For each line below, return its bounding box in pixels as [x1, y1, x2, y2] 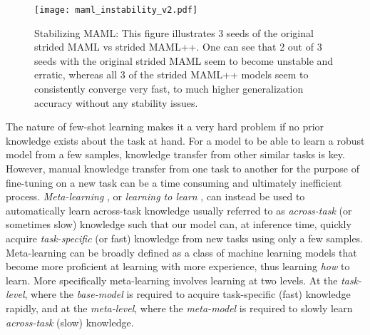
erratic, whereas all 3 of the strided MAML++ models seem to [34, 67, 309, 82]
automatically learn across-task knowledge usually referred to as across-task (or [6, 202, 352, 217]
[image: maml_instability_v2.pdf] [34, 5, 198, 15]
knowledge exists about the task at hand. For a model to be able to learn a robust [6, 133, 365, 148]
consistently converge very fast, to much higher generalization [34, 81, 304, 96]
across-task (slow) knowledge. [6, 314, 134, 329]
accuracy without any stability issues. [34, 95, 198, 110]
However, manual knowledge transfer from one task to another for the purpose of [6, 161, 359, 175]
